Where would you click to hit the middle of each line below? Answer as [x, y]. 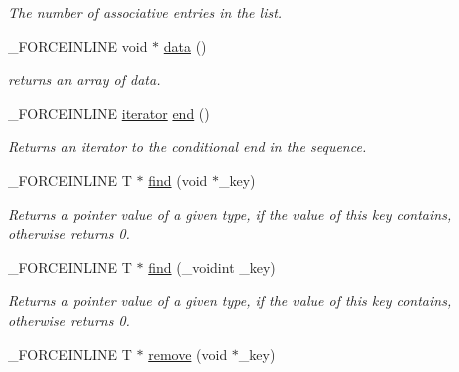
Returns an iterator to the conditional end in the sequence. [187, 146]
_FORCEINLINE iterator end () [109, 112]
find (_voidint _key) [212, 266]
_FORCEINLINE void [78, 45]
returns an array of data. [84, 79]
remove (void [188, 353]
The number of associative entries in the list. [145, 12]
